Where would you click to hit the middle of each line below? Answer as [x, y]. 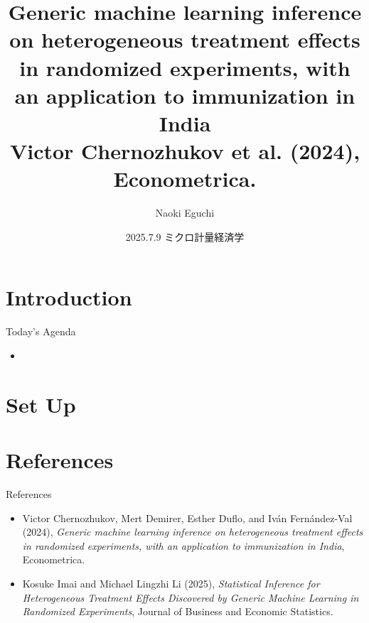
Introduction [69, 297]
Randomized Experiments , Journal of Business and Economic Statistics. [178, 611]
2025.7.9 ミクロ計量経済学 [185, 236]
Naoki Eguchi [185, 213]
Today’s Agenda [41, 331]
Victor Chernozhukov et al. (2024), [185, 151]
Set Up [41, 404]
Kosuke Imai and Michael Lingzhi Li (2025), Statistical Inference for [171, 584]
